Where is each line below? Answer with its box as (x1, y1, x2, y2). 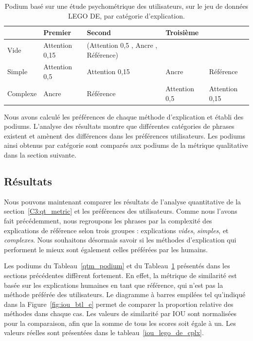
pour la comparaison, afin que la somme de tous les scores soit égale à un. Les (4, 318, 236, 328)
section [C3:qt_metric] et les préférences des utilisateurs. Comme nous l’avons (4, 206, 237, 216)
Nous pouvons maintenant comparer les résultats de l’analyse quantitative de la (4, 196, 241, 206)
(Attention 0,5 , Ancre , (87, 40, 158, 50)
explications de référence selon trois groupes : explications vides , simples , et (4, 225, 229, 235)
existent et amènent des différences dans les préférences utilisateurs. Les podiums (4, 130, 246, 140)
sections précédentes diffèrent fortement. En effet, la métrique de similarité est (4, 270, 237, 280)
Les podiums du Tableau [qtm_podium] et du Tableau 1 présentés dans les (4, 261, 230, 271)
